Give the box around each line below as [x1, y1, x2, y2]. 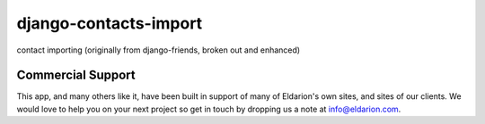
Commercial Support [16, 68, 137, 83]
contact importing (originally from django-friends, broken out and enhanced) [16, 45, 301, 55]
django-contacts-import [16, 13, 203, 33]
